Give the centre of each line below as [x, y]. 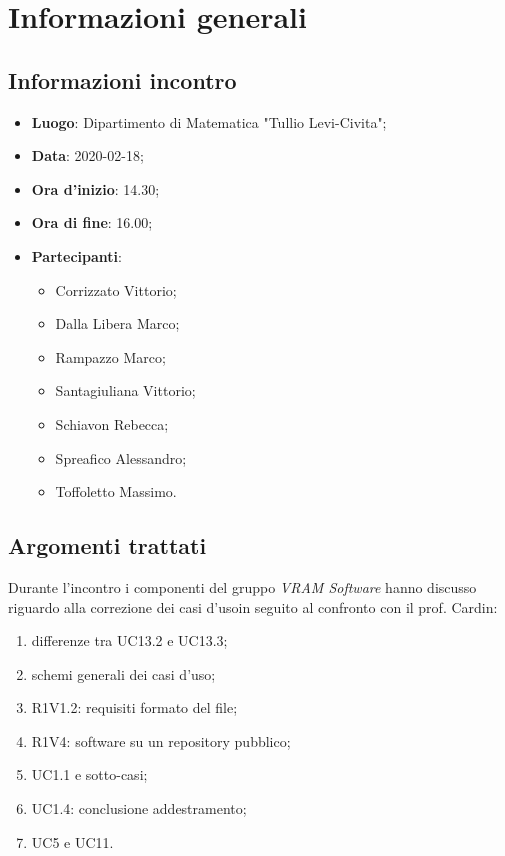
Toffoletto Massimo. [116, 491]
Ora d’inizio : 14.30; [95, 188]
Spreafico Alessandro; [121, 457]
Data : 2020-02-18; [87, 155]
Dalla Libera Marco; [117, 323]
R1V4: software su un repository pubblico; [161, 740]
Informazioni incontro [122, 79]
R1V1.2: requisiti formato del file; [134, 707]
